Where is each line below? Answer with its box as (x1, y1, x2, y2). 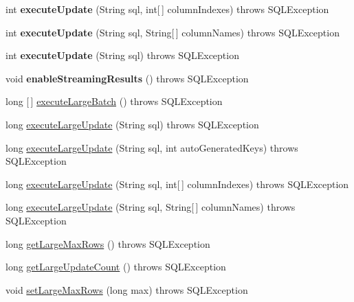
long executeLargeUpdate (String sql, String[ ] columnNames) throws (5, 200, 296, 214)
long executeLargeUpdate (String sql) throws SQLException (5, 117, 259, 131)
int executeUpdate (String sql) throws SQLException (5, 48, 239, 62)
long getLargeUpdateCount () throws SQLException (5, 259, 226, 274)
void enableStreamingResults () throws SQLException (5, 71, 249, 85)
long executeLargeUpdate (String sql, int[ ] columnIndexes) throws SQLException (5, 176, 349, 191)
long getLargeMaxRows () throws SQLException (5, 236, 210, 251)
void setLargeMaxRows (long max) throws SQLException (5, 282, 248, 297)
